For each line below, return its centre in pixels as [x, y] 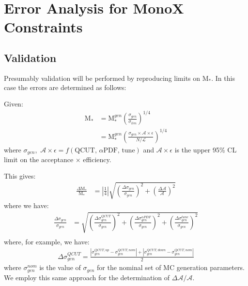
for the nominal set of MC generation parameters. [171, 267]
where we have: [26, 205]
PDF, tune [119, 150]
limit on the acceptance [39, 159]
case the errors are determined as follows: [65, 87]
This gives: [20, 175]
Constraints [43, 27]
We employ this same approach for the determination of [87, 277]
